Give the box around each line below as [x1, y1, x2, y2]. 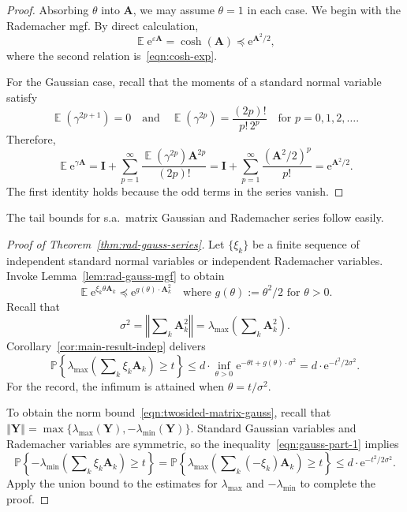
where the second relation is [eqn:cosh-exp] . [6, 47, 218, 63]
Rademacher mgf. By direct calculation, [6, 17, 199, 33]
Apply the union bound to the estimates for [6, 475, 218, 491]
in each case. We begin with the [247, 2, 401, 17]
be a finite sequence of [252, 236, 360, 252]
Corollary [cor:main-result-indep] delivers [6, 338, 206, 354]
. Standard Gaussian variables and [190, 420, 357, 436]
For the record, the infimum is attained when [6, 377, 225, 394]
